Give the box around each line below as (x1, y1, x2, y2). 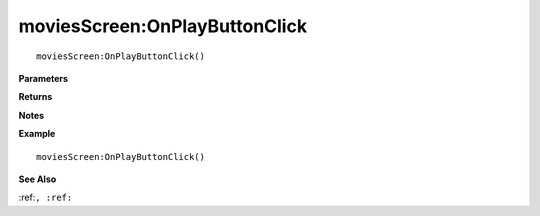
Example (18, 128, 56, 140)
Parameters (18, 72, 69, 84)
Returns (18, 91, 53, 103)
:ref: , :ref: (18, 191, 73, 204)
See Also (18, 173, 57, 185)
